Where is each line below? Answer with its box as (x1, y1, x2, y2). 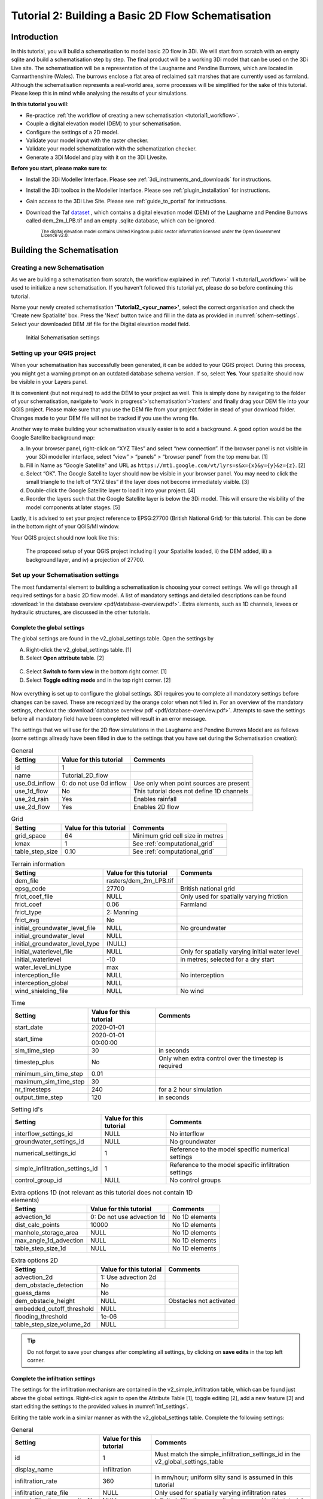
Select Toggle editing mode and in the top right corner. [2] (26, 676, 171, 684)
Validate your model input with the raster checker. (26, 137, 149, 144)
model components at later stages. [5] (26, 504, 120, 511)
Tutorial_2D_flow (62, 771, 108, 779)
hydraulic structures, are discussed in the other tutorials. (11, 609, 151, 616)
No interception (180, 971, 224, 979)
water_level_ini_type (14, 963, 72, 971)
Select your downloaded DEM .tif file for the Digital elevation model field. (11, 320, 191, 327)
